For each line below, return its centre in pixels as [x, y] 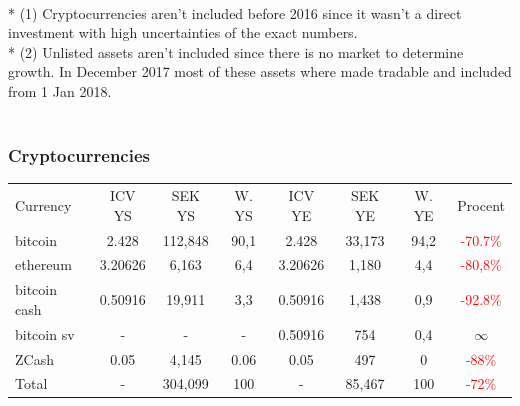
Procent [481, 204]
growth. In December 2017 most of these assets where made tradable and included [260, 71]
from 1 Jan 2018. [60, 90]
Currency [43, 204]
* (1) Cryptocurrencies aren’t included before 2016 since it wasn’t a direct [235, 12]
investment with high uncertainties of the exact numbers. [183, 32]
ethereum [43, 264]
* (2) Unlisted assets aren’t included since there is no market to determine [236, 51]
